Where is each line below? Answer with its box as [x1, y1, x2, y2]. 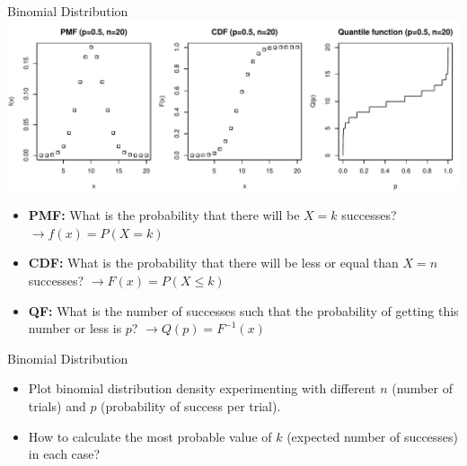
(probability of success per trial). [101, 396, 281, 415]
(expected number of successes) [286, 426, 459, 445]
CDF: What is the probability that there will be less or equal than [28, 253, 399, 272]
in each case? [28, 444, 101, 463]
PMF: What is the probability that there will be [28, 206, 300, 224]
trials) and [28, 396, 86, 415]
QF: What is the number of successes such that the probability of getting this [28, 301, 459, 320]
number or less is [28, 319, 122, 338]
